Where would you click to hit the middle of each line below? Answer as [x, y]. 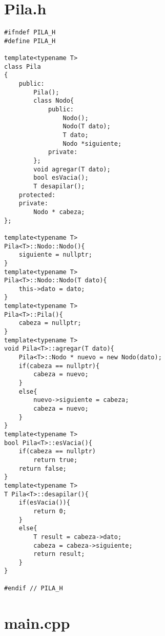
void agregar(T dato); [72, 169]
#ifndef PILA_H [30, 33]
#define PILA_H [30, 41]
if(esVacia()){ [44, 503]
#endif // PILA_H [34, 588]
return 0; [50, 511]
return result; [59, 554]
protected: [37, 195]
